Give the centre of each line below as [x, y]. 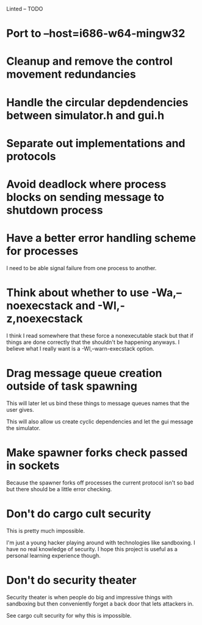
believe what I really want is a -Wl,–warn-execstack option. [80, 348]
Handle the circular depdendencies [97, 102]
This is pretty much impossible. [46, 530]
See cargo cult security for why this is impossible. [69, 615]
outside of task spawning [72, 386]
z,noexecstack [45, 319]
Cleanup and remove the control [89, 61]
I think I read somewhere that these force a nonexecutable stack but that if [100, 335]
